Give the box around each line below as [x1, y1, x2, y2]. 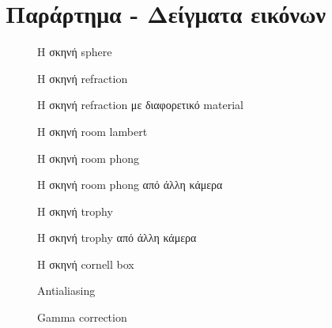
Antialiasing [37, 282, 96, 299]
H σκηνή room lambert [37, 123, 148, 139]
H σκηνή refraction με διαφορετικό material [37, 96, 243, 113]
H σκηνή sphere [37, 43, 112, 60]
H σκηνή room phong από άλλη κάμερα [37, 176, 223, 193]
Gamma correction [37, 309, 127, 326]
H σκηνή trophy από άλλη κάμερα [37, 229, 197, 246]
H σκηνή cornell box [37, 255, 134, 272]
